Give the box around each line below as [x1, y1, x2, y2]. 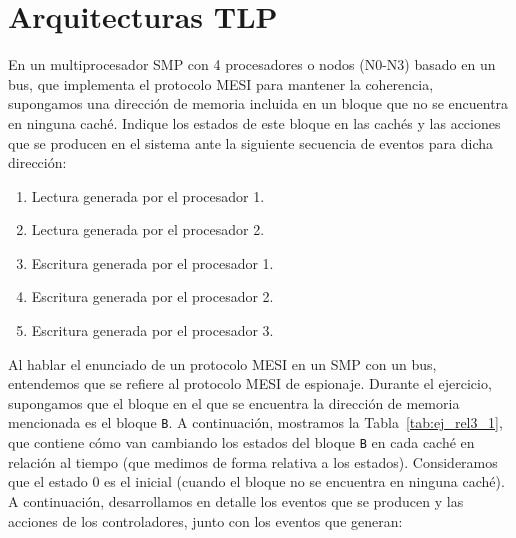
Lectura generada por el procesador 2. [31, 219, 265, 240]
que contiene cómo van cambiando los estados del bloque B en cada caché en [8, 432, 475, 453]
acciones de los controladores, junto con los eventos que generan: [8, 510, 403, 531]
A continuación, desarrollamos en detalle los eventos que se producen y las [8, 490, 464, 511]
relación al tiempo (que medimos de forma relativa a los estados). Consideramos [8, 451, 498, 472]
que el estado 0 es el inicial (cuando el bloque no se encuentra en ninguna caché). [8, 471, 505, 492]
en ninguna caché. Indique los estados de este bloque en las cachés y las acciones [8, 112, 501, 133]
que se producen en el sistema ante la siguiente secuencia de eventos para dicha [8, 132, 494, 153]
